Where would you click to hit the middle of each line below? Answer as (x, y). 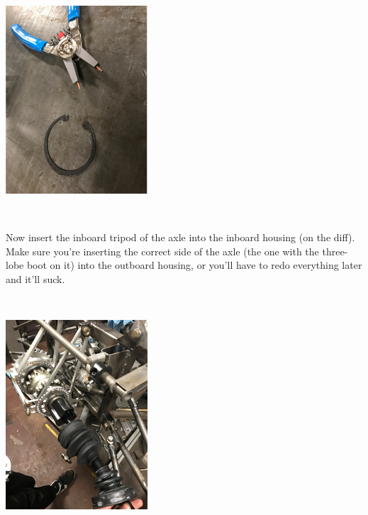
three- (335, 251)
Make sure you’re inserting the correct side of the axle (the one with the (162, 251)
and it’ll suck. (35, 278)
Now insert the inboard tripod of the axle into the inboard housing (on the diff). (180, 237)
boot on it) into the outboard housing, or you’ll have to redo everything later (194, 265)
